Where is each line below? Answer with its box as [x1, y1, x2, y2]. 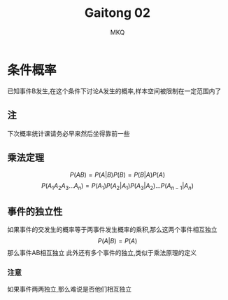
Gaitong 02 [84, 5, 151, 21]
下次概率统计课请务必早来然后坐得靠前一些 [7, 129, 130, 137]
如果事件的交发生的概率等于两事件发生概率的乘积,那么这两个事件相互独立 [7, 225, 218, 233]
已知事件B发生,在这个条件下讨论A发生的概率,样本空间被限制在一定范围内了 [7, 86, 222, 95]
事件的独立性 [7, 205, 63, 217]
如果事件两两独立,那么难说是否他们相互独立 [7, 285, 132, 294]
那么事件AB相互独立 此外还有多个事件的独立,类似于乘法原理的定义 [7, 248, 197, 257]
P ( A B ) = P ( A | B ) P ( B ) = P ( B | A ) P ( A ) [69, 170, 166, 179]
